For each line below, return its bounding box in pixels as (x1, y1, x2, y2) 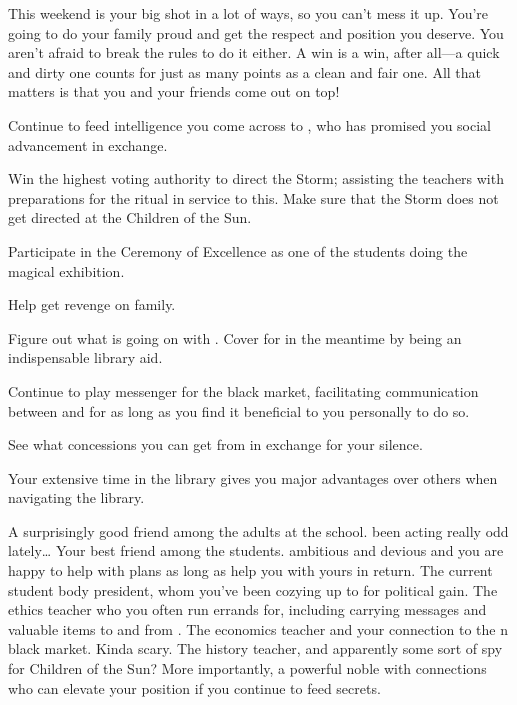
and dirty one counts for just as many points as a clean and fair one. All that (8, 61, 482, 82)
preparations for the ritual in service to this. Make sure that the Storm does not (8, 187, 499, 208)
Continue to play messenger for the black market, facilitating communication (8, 380, 479, 401)
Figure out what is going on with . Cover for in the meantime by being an (8, 327, 462, 348)
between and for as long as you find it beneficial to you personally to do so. (8, 400, 470, 421)
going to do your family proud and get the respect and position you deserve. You (8, 22, 504, 43)
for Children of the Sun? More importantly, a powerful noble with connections (8, 658, 487, 679)
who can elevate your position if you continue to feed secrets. (8, 677, 381, 698)
